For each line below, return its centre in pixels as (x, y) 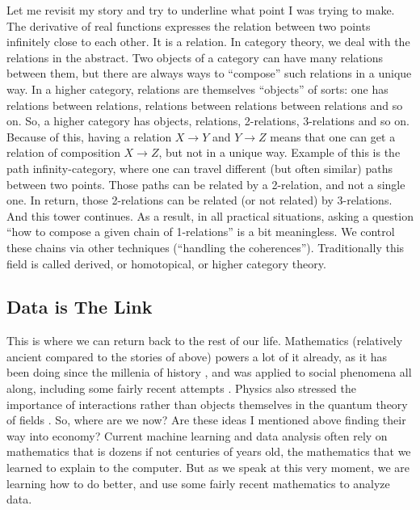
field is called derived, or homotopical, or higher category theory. (166, 263)
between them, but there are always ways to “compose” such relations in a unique (209, 73)
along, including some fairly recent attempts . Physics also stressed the (181, 388)
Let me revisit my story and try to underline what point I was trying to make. (201, 10)
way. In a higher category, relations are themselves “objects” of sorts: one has (197, 89)
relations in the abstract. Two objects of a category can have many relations (195, 57)
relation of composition (63, 152)
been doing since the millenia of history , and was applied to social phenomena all (209, 372)
